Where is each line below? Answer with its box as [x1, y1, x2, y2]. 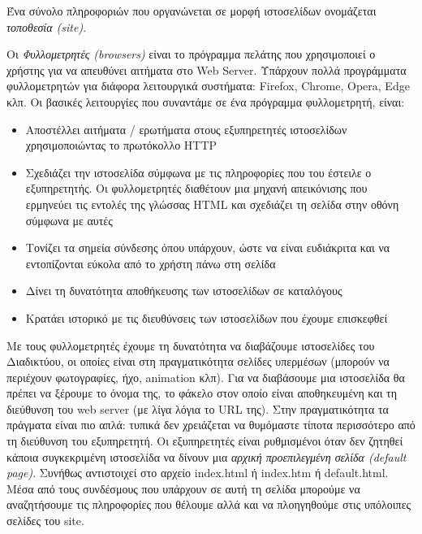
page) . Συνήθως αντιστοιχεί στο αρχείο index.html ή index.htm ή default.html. [6, 464, 389, 481]
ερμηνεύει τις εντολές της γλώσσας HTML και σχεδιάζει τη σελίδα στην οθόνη [25, 195, 399, 212]
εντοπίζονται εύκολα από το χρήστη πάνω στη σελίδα [25, 254, 276, 271]
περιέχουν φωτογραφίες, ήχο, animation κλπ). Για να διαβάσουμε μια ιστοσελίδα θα [6, 368, 405, 385]
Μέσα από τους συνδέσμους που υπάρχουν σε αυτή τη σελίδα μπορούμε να [6, 480, 360, 497]
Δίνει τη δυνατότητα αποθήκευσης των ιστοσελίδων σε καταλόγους [25, 282, 342, 299]
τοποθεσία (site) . [6, 18, 87, 35]
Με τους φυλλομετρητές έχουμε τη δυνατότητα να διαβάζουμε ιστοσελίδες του [6, 336, 375, 354]
